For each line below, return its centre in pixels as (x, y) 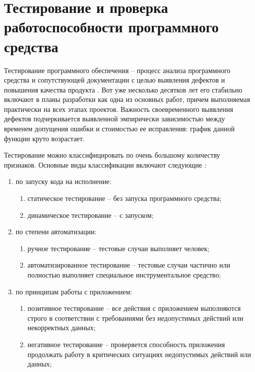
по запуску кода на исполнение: (64, 181)
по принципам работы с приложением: (74, 291)
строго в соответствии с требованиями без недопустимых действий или (135, 318)
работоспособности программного (111, 27)
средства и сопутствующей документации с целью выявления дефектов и (115, 80)
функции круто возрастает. (44, 138)
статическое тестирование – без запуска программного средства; (125, 198)
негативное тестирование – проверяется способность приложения (126, 344)
